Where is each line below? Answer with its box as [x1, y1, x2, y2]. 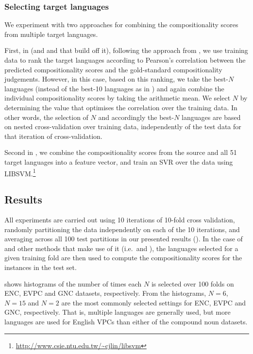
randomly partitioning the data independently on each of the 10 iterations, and [4, 224, 240, 234]
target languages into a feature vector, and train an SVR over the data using [4, 156, 233, 167]
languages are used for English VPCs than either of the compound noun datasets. [4, 316, 248, 326]
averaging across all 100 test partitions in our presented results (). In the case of [4, 234, 243, 244]
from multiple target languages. [4, 29, 98, 39]
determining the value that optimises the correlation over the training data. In [4, 102, 237, 112]
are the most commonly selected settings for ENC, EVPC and [61, 297, 246, 307]
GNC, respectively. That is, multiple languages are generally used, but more [4, 307, 231, 317]
